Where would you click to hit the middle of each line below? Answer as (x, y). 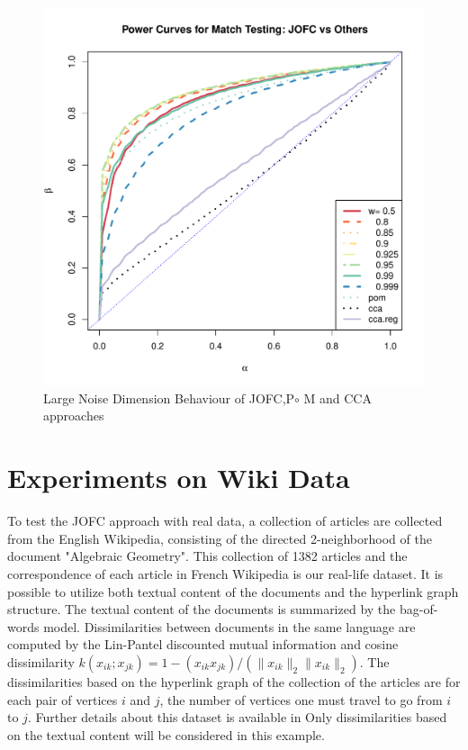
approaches (74, 416)
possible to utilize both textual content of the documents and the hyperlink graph (233, 591)
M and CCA (337, 398)
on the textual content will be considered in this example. (166, 734)
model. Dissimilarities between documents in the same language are (229, 626)
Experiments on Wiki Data (179, 478)
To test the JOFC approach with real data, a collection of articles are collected (225, 521)
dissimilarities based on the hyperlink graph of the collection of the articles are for (234, 681)
